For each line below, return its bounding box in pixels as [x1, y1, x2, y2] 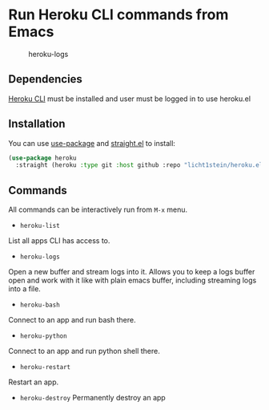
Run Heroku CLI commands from [8, 6, 229, 24]
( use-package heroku [8, 154, 78, 162]
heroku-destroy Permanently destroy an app [19, 393, 166, 403]
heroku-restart [19, 363, 71, 371]
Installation [8, 117, 66, 131]
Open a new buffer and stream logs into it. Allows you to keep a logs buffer [8, 267, 255, 277]
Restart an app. [8, 377, 58, 387]
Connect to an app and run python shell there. [8, 347, 160, 356]
